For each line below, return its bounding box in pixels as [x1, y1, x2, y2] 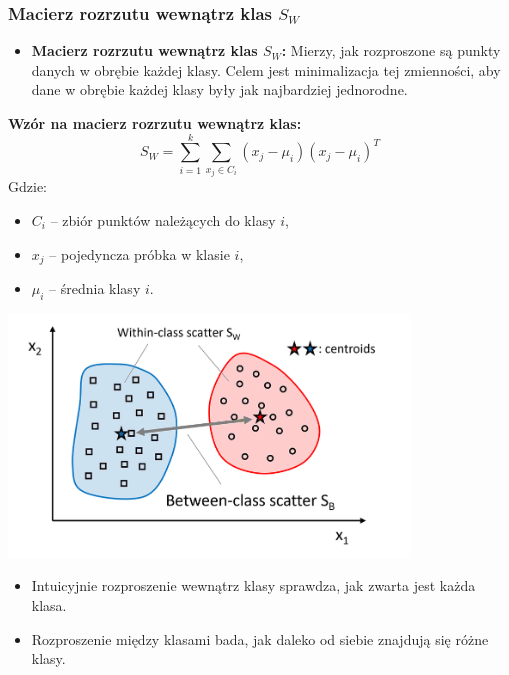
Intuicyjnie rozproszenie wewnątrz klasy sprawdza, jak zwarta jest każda [31, 575, 476, 596]
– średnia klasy [49, 278, 141, 298]
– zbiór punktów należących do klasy [50, 209, 276, 230]
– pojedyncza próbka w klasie [49, 243, 230, 264]
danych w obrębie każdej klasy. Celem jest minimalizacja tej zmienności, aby [31, 59, 501, 80]
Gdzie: [8, 176, 47, 197]
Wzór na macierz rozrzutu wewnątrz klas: [8, 113, 302, 133]
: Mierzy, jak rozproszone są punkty [281, 40, 501, 61]
